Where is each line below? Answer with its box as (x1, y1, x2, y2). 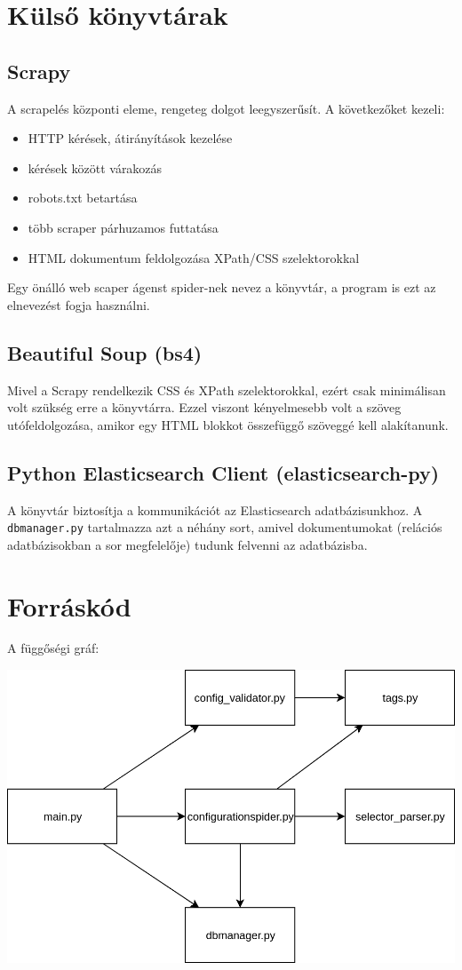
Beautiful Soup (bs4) (7, 338, 203, 366)
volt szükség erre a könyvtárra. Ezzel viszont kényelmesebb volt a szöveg (7, 398, 402, 417)
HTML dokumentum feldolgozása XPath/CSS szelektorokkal (28, 248, 360, 266)
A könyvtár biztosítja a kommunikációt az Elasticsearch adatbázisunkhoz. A (7, 500, 423, 519)
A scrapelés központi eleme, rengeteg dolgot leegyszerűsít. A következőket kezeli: (7, 99, 445, 117)
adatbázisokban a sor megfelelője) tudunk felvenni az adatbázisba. (7, 535, 368, 553)
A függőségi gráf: (7, 639, 100, 657)
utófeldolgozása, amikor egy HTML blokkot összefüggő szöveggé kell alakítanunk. (7, 415, 449, 433)
